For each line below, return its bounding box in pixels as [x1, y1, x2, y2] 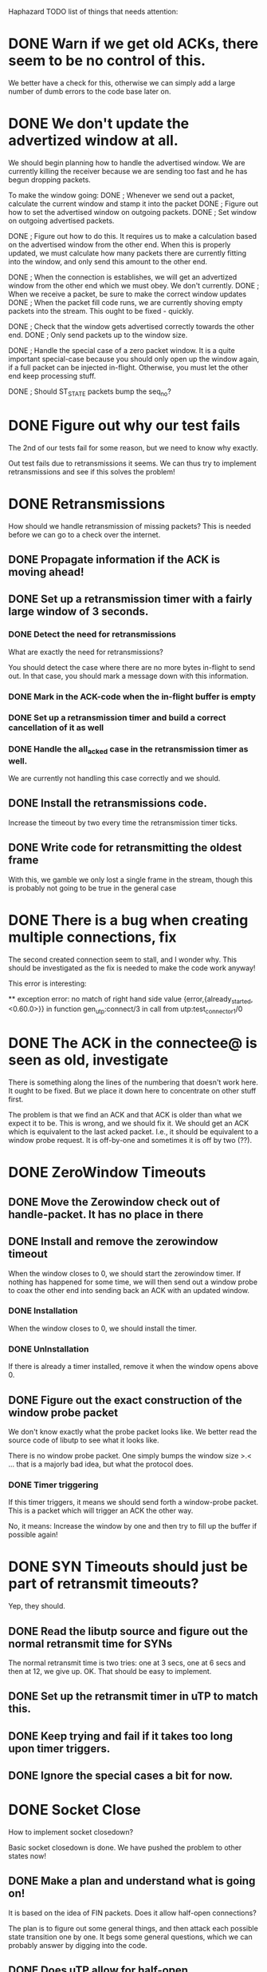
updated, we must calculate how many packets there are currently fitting [8, 248, 247, 258]
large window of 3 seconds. [8, 605, 149, 618]
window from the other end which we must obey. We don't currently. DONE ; [8, 280, 260, 290]
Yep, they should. [8, 1601, 66, 1611]
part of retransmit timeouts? [8, 1575, 199, 1593]
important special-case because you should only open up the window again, [8, 354, 260, 363]
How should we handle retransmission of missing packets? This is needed [8, 521, 251, 530]
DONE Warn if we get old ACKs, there [8, 35, 259, 53]
